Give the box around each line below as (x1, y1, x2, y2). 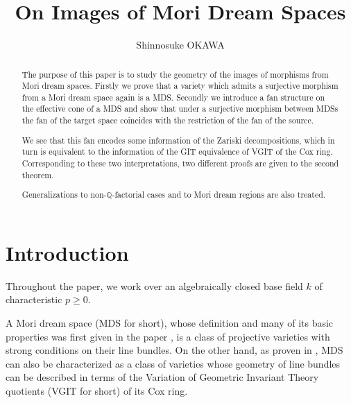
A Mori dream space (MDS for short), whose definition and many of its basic (6, 315, 334, 329)
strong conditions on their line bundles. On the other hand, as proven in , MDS (6, 343, 343, 357)
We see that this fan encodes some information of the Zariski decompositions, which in (22, 134, 335, 146)
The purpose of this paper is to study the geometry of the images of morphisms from (22, 68, 329, 80)
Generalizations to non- (22, 189, 107, 200)
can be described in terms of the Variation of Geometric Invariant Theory (6, 370, 319, 384)
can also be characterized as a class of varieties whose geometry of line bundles (6, 356, 341, 370)
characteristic (6, 292, 62, 307)
